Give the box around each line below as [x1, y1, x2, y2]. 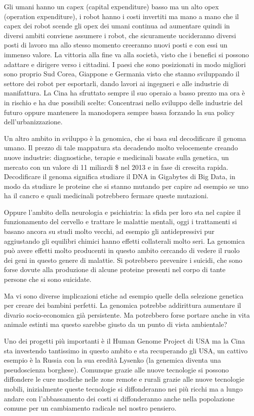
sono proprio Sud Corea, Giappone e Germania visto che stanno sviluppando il [4, 69, 240, 79]
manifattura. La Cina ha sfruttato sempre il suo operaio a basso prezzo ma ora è [4, 88, 245, 98]
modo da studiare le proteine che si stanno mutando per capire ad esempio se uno [4, 181, 249, 191]
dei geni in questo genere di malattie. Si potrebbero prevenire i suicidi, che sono [4, 254, 243, 265]
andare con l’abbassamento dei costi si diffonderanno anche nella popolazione [4, 393, 235, 403]
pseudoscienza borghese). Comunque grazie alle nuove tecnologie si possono [4, 364, 229, 374]
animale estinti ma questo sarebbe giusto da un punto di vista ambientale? [4, 319, 227, 329]
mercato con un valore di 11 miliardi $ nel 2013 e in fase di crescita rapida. [4, 162, 229, 172]
